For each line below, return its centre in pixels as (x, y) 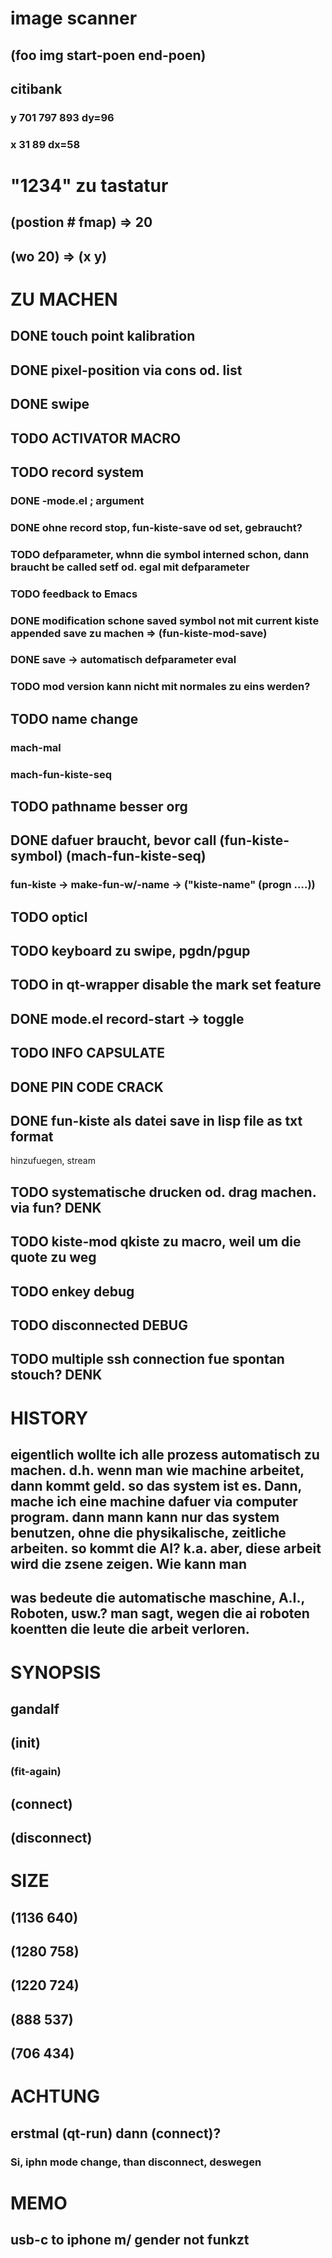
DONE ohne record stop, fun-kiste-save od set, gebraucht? (156, 527)
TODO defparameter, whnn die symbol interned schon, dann (160, 554)
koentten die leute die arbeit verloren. (130, 1629)
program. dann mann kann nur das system (145, 1517)
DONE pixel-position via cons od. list (126, 370)
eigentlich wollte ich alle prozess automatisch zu (165, 1455)
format (32, 1137)
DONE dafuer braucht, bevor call (113, 840)
